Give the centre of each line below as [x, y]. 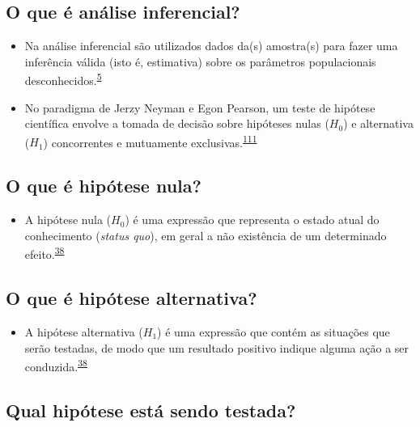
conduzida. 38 [56, 365]
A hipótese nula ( [68, 220]
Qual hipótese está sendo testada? [151, 410]
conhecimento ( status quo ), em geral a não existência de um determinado [206, 235]
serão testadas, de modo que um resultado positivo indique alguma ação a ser [217, 347]
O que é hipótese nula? [104, 186]
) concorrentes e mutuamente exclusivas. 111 [150, 141]
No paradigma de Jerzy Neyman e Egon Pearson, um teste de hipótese [200, 107]
